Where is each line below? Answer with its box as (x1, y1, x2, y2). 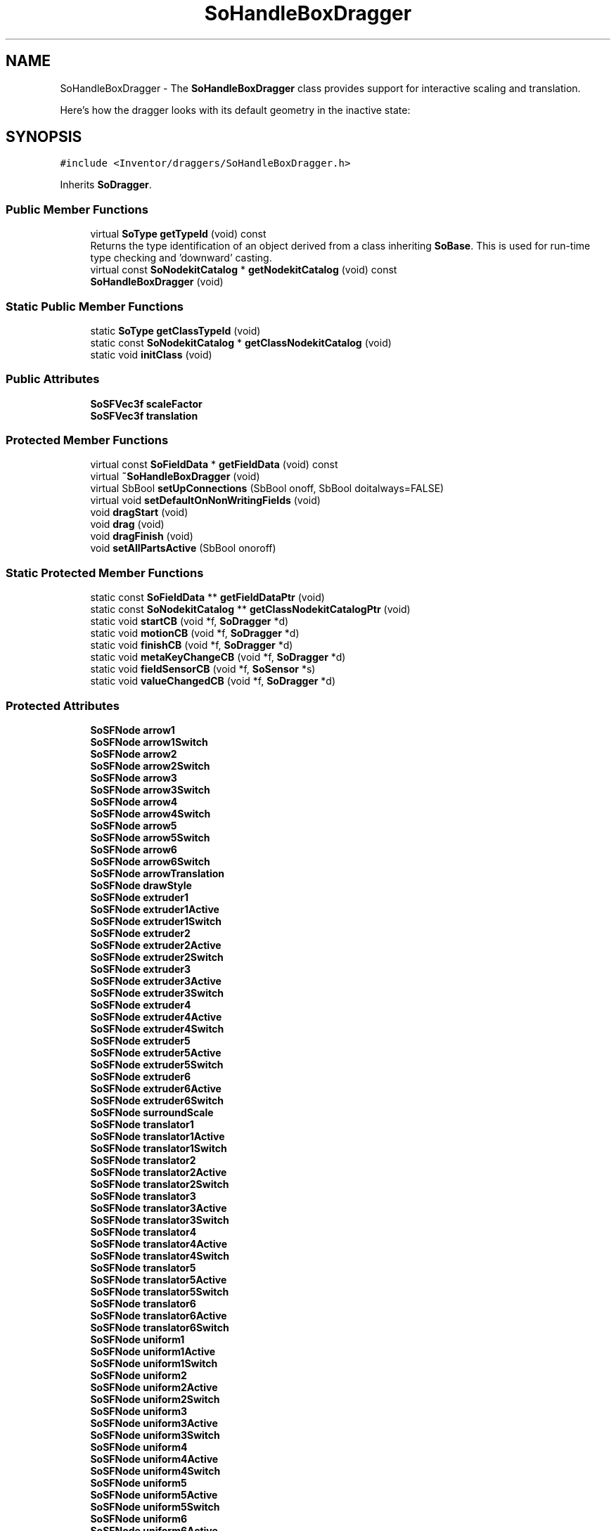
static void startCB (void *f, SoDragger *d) (90, 615, 289, 628)
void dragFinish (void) (90, 530, 193, 543)
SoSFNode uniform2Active (90, 1381, 218, 1393)
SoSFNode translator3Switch (90, 1213, 229, 1226)
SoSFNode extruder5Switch (90, 1058, 224, 1071)
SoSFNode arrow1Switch (90, 735, 208, 748)
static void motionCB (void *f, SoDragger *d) (90, 627, 300, 640)
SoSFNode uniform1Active (90, 1345, 216, 1357)
